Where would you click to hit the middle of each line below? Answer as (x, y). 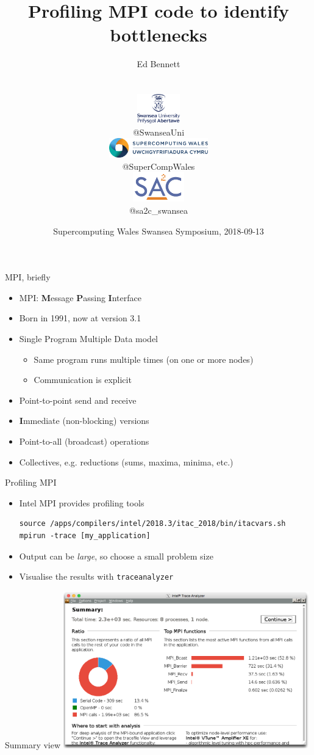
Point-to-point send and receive (78, 400)
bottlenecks (159, 35)
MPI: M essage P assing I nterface (80, 297)
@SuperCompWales (159, 166)
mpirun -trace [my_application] (85, 535)
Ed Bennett (159, 64)
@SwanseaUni (159, 132)
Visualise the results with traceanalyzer (96, 576)
